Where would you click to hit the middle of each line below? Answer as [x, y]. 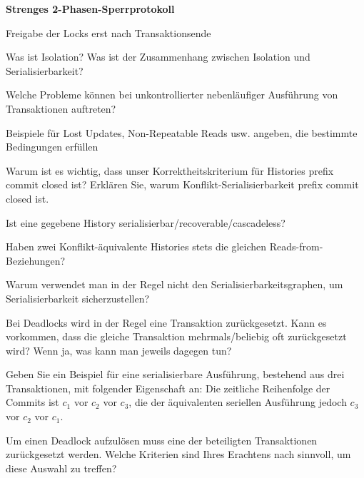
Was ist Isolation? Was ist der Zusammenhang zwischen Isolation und [158, 57]
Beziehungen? [36, 260]
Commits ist [32, 402]
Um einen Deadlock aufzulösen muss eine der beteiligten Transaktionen [162, 440]
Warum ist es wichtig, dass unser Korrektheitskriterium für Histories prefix [170, 170]
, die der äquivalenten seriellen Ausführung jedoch [238, 402]
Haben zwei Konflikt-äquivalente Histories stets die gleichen [136, 246]
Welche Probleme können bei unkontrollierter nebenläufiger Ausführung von [172, 95]
